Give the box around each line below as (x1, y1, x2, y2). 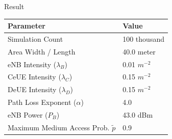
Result (4, 1, 24, 11)
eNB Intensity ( (8, 59, 57, 69)
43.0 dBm (122, 109, 153, 120)
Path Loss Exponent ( (8, 97, 77, 107)
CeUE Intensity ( (8, 71, 61, 82)
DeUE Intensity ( (8, 84, 62, 95)
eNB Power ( (8, 109, 48, 120)
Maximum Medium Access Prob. (8, 122, 110, 132)
